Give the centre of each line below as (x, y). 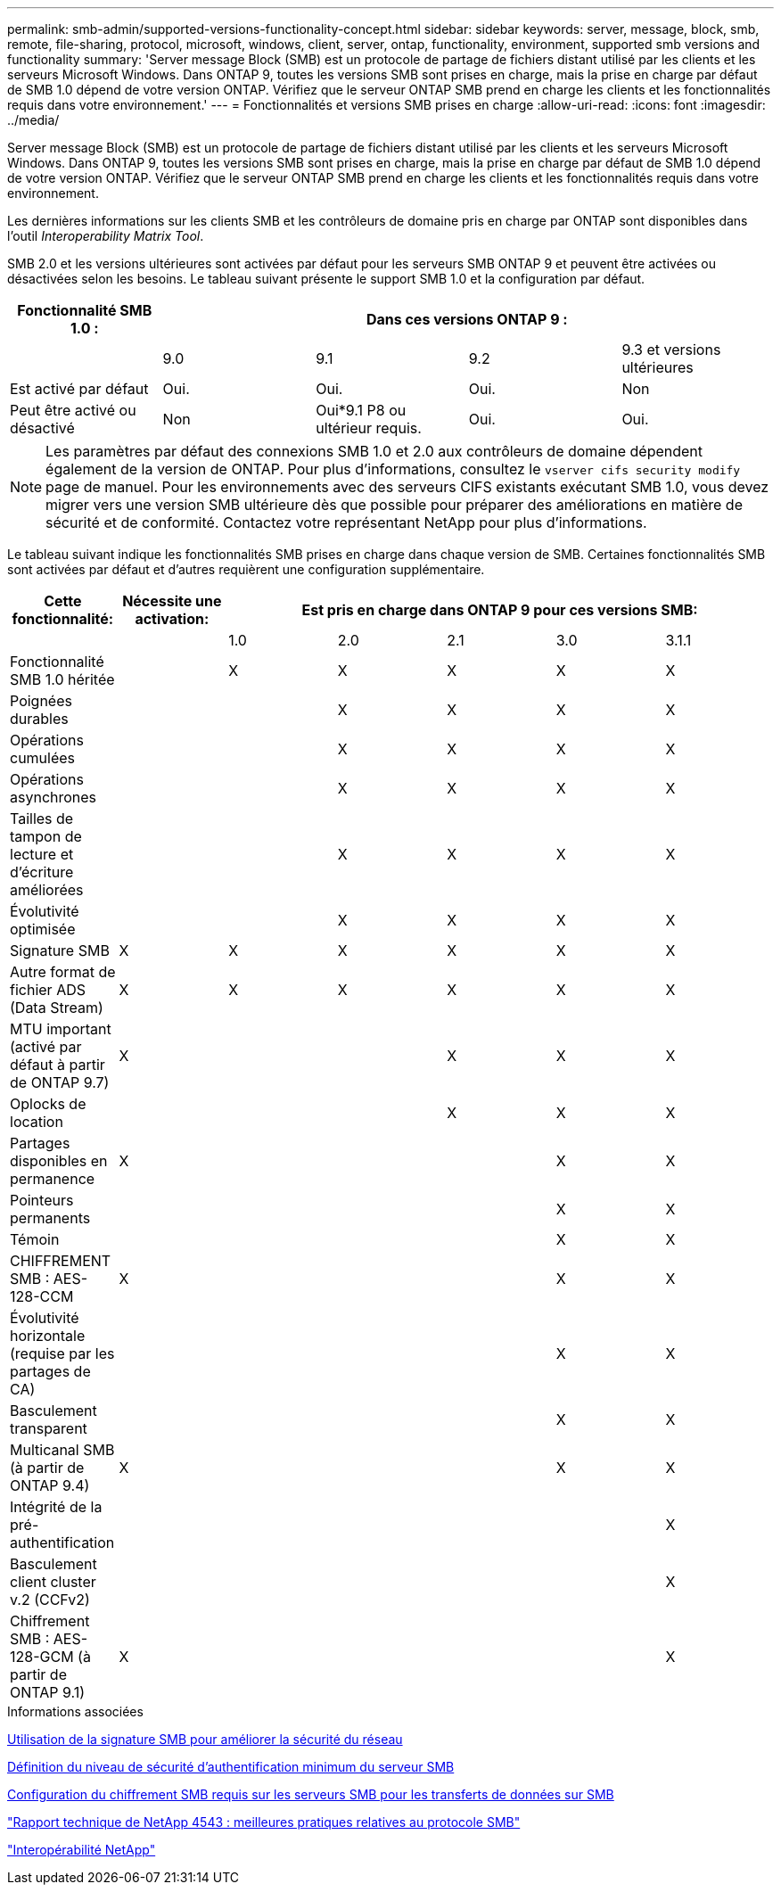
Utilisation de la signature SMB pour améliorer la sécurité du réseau (205, 1739)
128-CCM (42, 1296)
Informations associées (75, 1711)
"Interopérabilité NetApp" (82, 1850)
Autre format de (63, 972)
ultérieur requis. (369, 428)
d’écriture (42, 872)
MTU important (61, 1029)
